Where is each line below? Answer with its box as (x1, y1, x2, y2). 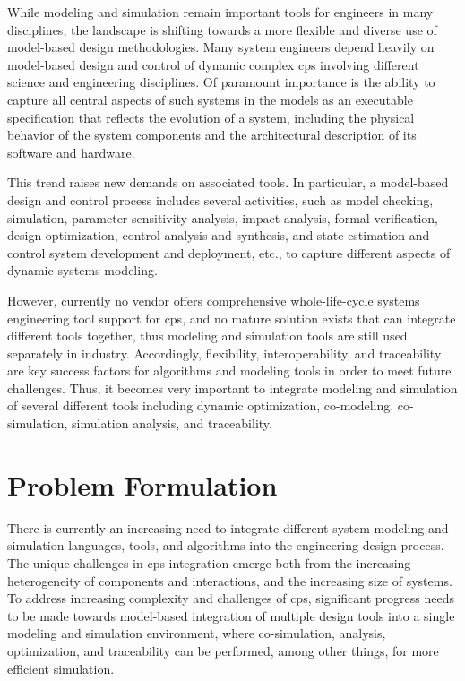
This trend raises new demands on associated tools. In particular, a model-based (7, 173, 449, 192)
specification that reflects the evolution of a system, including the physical (7, 108, 415, 126)
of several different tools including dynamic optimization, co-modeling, (7, 396, 394, 415)
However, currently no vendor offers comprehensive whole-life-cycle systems (7, 290, 420, 309)
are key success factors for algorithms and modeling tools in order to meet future (7, 361, 452, 380)
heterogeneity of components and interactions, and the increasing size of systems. (7, 571, 452, 590)
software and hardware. (7, 142, 135, 161)
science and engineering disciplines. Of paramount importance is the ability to (7, 73, 435, 91)
